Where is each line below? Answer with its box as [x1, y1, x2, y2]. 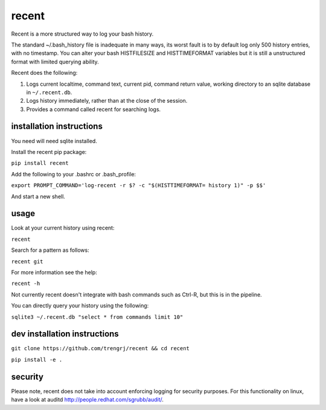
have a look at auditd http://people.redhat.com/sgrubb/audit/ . [11, 396, 164, 403]
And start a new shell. [11, 193, 66, 200]
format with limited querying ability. [11, 58, 99, 65]
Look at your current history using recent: [11, 224, 115, 232]
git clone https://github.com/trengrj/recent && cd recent [11, 345, 190, 352]
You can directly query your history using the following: [11, 302, 149, 309]
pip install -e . [11, 356, 63, 363]
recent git [11, 258, 43, 265]
